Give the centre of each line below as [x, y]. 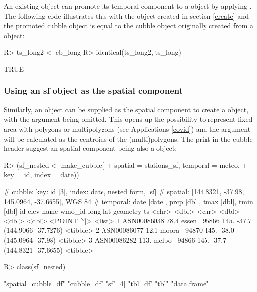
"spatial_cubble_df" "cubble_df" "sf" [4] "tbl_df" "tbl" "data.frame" [106, 283]
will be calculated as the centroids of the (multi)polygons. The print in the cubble [128, 138]
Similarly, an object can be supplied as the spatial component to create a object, [126, 109]
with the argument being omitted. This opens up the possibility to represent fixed [128, 119]
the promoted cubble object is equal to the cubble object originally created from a [129, 26]
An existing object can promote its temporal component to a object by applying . [128, 6]
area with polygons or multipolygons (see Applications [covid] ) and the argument [127, 128]
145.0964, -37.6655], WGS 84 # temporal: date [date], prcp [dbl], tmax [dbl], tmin [128, 201]
